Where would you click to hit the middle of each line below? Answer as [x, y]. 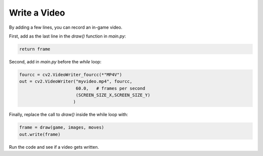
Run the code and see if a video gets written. [54, 147]
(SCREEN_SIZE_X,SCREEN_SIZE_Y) [113, 95]
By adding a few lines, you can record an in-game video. [66, 27]
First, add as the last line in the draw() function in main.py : [67, 36]
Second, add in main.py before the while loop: [55, 61]
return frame [35, 49]
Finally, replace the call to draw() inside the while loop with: [69, 115]
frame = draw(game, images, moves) [62, 127]
